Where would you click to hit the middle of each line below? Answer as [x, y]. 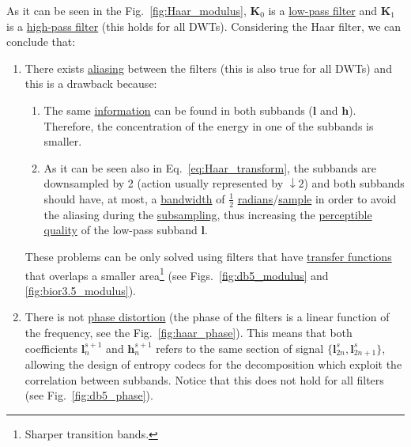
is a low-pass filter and [323, 10]
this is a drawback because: [91, 83]
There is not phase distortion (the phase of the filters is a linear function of [207, 317]
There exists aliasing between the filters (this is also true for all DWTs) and [208, 68]
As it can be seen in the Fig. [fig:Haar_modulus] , [126, 10]
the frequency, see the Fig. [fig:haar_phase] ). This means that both [189, 332]
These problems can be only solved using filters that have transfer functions [208, 256]
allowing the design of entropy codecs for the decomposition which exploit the [213, 364]
